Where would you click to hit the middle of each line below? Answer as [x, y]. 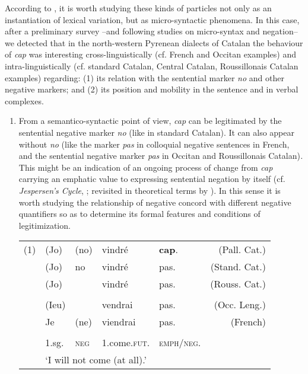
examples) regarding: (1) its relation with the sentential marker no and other [145, 77]
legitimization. [45, 225]
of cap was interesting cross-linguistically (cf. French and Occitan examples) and [150, 54]
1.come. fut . [126, 343]
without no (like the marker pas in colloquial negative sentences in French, [154, 144]
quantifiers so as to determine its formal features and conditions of [139, 214]
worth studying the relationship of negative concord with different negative [155, 202]
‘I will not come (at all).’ [96, 360]
